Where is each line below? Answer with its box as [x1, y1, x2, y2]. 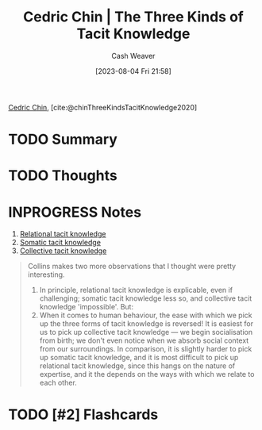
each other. [39, 378, 77, 388]
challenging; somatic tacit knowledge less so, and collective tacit [39, 294, 252, 303]
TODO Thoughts [8, 167, 118, 185]
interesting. [27, 270, 65, 279]
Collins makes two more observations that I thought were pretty [27, 262, 237, 271]
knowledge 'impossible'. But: [39, 302, 133, 312]
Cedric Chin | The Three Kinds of [23, 8, 244, 26]
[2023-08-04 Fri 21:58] [94, 66, 172, 75]
